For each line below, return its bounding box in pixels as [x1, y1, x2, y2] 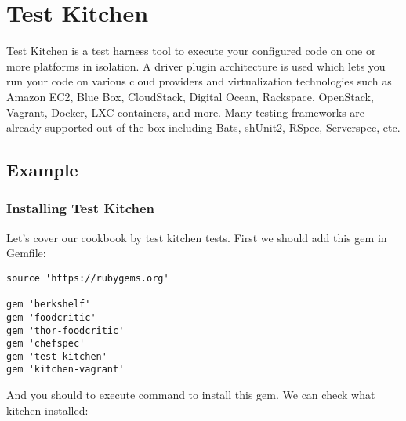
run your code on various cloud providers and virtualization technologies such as [6, 73, 392, 89]
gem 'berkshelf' [6, 299, 91, 310]
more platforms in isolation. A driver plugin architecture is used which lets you [6, 57, 386, 74]
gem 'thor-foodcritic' [6, 325, 125, 336]
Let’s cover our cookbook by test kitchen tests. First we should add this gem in [6, 229, 387, 245]
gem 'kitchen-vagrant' [6, 364, 125, 376]
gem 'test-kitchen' [6, 350, 107, 362]
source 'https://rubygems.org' [6, 272, 169, 284]
